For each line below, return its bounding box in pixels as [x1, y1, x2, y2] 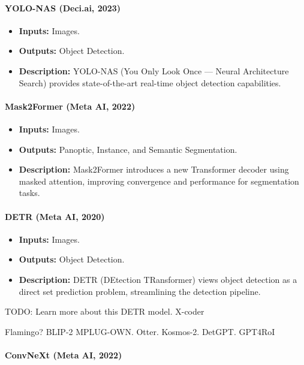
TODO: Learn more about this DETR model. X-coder [5, 305, 204, 318]
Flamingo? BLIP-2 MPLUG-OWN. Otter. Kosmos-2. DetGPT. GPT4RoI [5, 325, 275, 337]
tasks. [19, 186, 40, 199]
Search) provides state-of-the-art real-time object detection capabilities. [19, 76, 281, 89]
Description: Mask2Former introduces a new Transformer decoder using [19, 163, 289, 176]
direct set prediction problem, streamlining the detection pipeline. [19, 285, 261, 297]
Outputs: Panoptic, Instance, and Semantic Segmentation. [19, 143, 237, 155]
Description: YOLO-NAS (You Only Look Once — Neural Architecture [19, 64, 289, 77]
